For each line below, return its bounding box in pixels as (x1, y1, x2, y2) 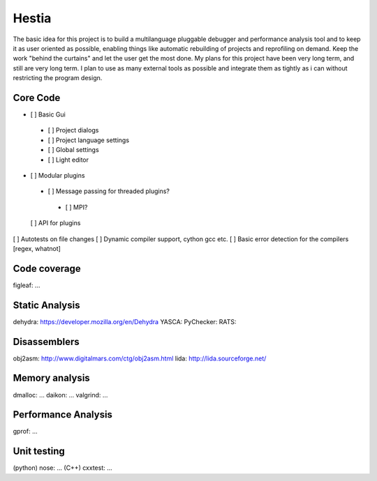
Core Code (13, 91, 61, 104)
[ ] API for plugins (30, 219, 81, 227)
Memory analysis (13, 372, 90, 384)
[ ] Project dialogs (47, 126, 99, 135)
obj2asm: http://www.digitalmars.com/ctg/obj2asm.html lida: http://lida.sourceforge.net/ (13, 354, 267, 362)
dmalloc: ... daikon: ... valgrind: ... (13, 390, 108, 399)
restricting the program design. (13, 74, 103, 82)
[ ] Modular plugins (30, 171, 85, 179)
